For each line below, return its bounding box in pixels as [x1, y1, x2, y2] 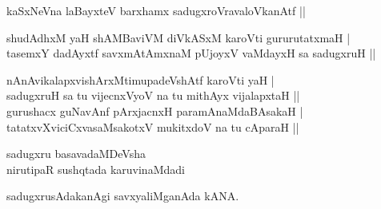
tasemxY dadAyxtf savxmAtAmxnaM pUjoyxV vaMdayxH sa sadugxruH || [6, 45, 376, 61]
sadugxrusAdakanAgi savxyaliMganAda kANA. [6, 187, 239, 204]
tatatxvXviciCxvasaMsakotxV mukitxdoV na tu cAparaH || [6, 118, 299, 135]
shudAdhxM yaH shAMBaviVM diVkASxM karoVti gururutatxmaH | [6, 29, 351, 45]
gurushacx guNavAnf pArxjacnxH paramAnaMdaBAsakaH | [6, 102, 303, 119]
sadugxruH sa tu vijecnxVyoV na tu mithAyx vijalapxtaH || [6, 87, 300, 104]
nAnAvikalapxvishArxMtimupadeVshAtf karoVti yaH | [6, 71, 275, 88]
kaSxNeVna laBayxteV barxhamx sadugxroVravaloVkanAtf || [6, 2, 306, 18]
